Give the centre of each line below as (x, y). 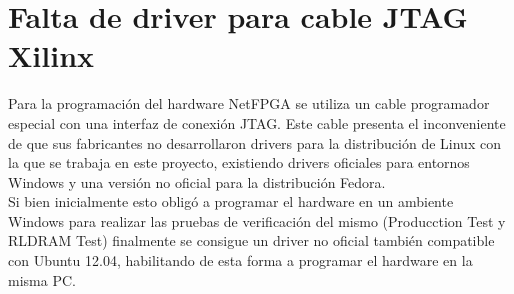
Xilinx (51, 55)
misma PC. (42, 279)
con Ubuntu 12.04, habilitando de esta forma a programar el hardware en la (240, 260)
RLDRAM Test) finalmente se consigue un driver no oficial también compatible (251, 240)
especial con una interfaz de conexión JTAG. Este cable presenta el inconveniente (257, 122)
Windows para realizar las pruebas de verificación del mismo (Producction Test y (257, 220)
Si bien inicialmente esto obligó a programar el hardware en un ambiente (231, 201)
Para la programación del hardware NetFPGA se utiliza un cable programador (249, 103)
